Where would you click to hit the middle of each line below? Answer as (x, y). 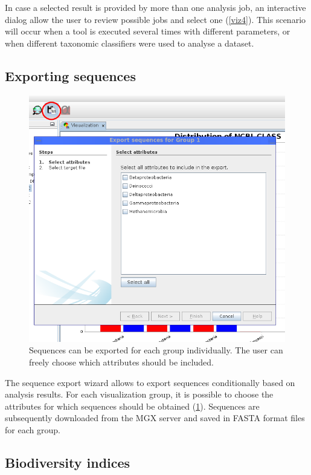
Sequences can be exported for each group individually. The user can (156, 350)
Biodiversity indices (68, 462)
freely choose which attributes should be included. (121, 362)
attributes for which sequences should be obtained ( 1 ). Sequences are (132, 406)
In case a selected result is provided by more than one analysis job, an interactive (155, 7)
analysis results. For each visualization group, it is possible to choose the (139, 394)
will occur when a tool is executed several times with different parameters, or (148, 31)
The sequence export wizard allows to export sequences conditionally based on (150, 382)
